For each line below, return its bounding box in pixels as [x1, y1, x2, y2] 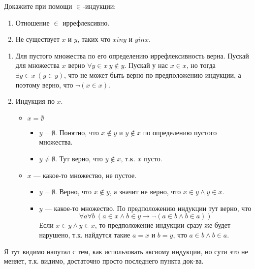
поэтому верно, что [15, 79, 73, 90]
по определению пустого [143, 127, 217, 137]
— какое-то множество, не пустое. [33, 170, 137, 180]
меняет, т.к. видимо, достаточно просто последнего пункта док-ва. [4, 256, 204, 266]
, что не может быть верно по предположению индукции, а [64, 69, 241, 80]
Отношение [15, 17, 50, 28]
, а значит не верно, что [109, 186, 181, 197]
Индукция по [15, 96, 55, 106]
